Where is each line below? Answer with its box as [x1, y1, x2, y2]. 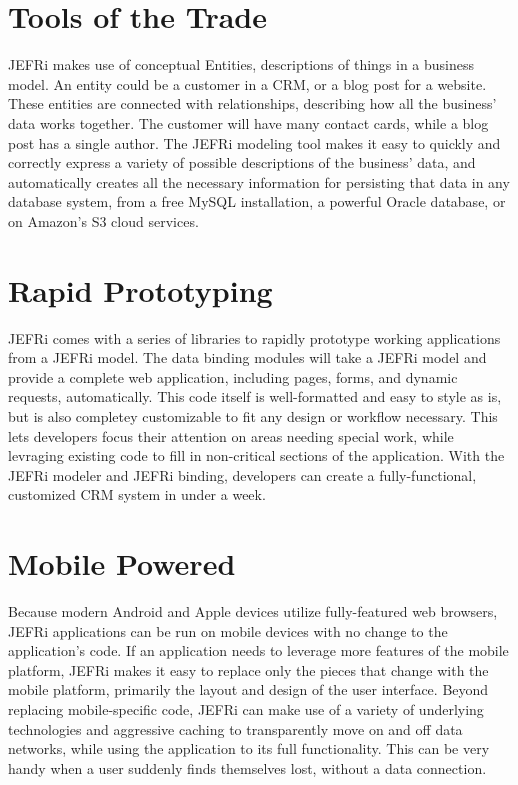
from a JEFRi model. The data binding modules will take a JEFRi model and [8, 347, 487, 368]
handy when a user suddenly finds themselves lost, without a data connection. [8, 757, 487, 778]
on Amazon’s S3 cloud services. [8, 210, 199, 231]
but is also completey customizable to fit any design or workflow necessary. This [8, 405, 498, 426]
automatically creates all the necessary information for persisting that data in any [8, 171, 510, 192]
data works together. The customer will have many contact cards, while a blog [8, 112, 489, 133]
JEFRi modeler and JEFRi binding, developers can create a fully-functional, [8, 464, 477, 485]
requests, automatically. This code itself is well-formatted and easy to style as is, [8, 386, 502, 407]
